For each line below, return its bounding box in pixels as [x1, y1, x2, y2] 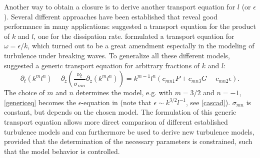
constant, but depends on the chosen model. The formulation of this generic [4, 107, 236, 117]
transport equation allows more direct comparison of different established [4, 116, 228, 127]
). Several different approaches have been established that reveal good [4, 11, 217, 21]
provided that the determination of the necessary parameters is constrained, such [4, 136, 252, 147]
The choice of [4, 87, 45, 98]
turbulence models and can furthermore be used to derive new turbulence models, [4, 126, 254, 137]
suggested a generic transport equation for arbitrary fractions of [4, 60, 200, 70]
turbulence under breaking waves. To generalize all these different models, [4, 50, 230, 60]
